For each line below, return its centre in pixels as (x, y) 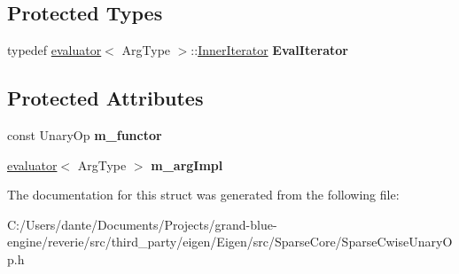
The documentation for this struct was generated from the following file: (203, 195)
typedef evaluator (54, 50)
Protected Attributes (105, 98)
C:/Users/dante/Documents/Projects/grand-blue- (142, 224)
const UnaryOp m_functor (85, 135)
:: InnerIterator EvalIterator (269, 50)
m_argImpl (187, 164)
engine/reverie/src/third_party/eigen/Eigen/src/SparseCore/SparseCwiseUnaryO (230, 242)
